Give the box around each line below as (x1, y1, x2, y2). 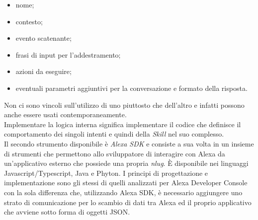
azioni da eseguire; (15, 66, 72, 76)
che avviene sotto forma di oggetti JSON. (4, 207, 130, 217)
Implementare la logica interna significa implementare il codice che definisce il (4, 119, 241, 129)
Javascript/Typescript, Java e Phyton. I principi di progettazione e (4, 167, 208, 178)
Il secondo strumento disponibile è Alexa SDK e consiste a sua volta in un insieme (4, 138, 254, 148)
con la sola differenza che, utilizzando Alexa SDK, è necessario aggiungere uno (4, 187, 243, 197)
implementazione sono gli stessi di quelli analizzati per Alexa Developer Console (4, 177, 248, 188)
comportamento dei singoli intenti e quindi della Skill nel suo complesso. (4, 129, 224, 139)
